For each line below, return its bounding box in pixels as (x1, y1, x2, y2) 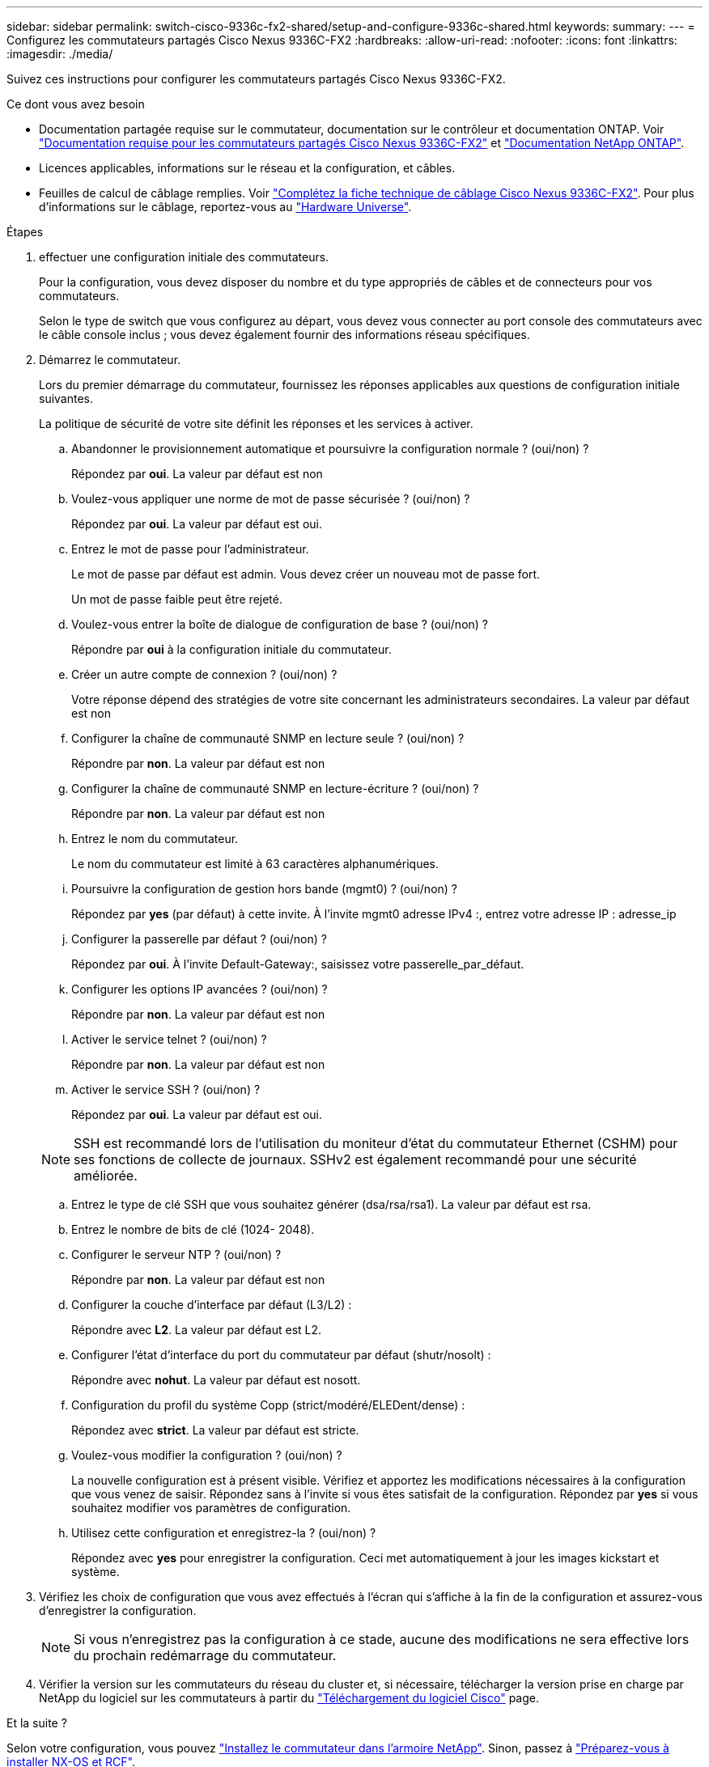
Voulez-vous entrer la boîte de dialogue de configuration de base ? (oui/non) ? (71, 617, 488, 631)
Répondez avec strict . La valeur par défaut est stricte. (71, 1423, 359, 1437)
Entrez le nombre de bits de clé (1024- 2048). (71, 1222, 315, 1236)
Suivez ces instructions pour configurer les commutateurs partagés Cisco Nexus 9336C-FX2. (6, 72, 506, 86)
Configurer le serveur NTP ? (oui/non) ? (71, 1248, 282, 1261)
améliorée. (74, 1167, 138, 1184)
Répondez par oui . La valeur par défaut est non (71, 467, 323, 481)
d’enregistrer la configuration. (39, 1604, 197, 1617)
